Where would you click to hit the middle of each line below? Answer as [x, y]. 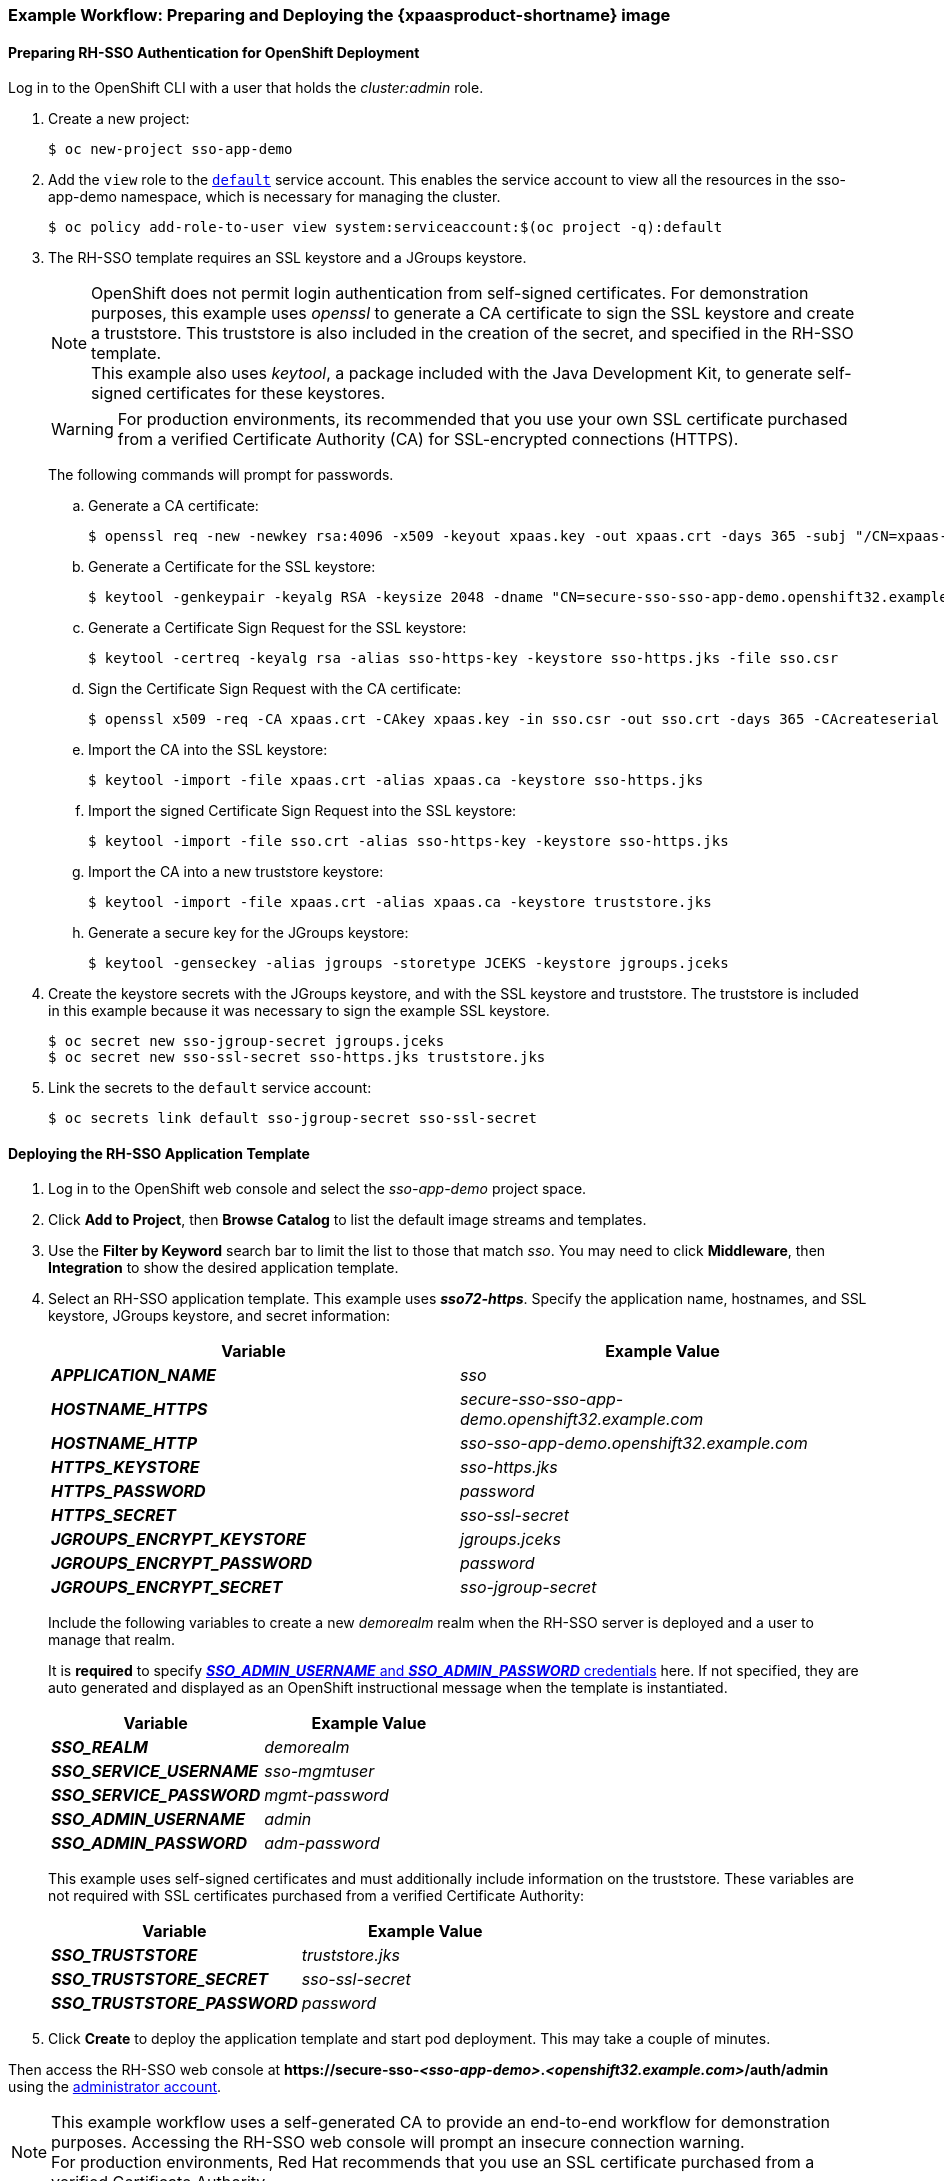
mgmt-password [326, 1795]
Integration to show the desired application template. [223, 1268]
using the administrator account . [115, 2087]
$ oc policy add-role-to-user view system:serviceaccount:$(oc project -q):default [385, 227]
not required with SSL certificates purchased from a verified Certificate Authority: [316, 1896]
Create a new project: [119, 119]
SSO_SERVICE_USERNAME [155, 1771]
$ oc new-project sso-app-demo [170, 149]
